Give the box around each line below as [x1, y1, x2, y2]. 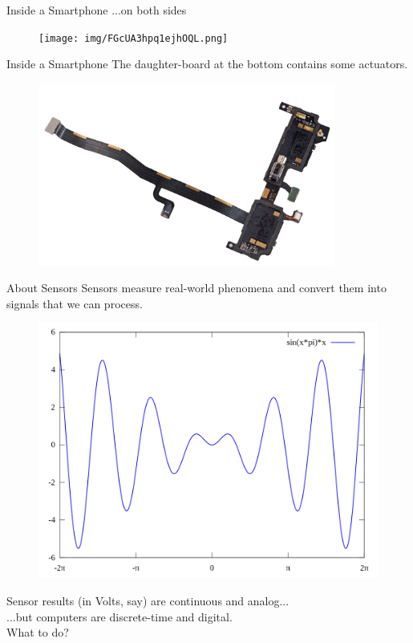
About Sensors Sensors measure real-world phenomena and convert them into [6, 279, 387, 296]
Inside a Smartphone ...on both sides [6, 2, 187, 18]
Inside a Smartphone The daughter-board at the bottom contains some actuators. [6, 55, 408, 72]
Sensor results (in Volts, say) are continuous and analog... [6, 592, 290, 608]
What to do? [6, 624, 69, 641]
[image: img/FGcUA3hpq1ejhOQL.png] [38, 32, 229, 44]
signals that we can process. [6, 295, 143, 311]
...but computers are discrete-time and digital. [6, 608, 233, 625]
